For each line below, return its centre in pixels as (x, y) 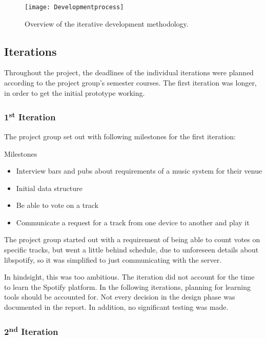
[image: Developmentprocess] (74, 7)
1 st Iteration (30, 116)
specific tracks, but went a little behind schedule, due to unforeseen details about (131, 250)
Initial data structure (49, 188)
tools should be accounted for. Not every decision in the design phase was (120, 297)
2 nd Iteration (31, 331)
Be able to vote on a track (57, 205)
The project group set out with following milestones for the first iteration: (120, 136)
